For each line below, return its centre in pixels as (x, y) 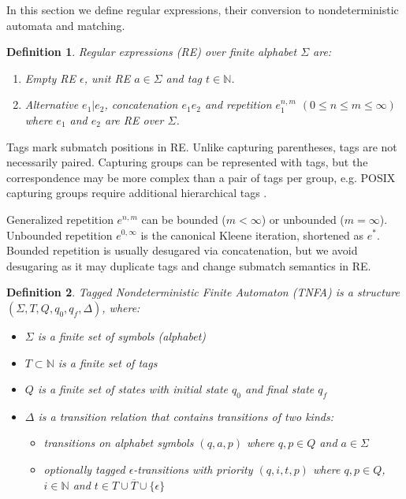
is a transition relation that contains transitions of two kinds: (186, 416)
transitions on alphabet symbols (119, 443)
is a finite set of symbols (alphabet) (122, 335)
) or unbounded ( (303, 219)
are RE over (134, 119)
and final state (280, 389)
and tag (184, 78)
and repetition (238, 104)
